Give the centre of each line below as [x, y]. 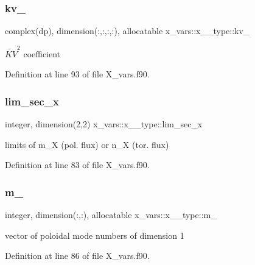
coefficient [42, 53]
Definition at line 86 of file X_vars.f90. [77, 256]
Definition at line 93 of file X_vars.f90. [77, 74]
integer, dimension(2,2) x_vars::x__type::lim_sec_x [104, 123]
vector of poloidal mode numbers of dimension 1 [95, 235]
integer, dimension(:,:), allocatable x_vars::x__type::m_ [111, 214]
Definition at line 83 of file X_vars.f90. [77, 165]
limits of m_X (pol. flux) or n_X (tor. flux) [87, 144]
